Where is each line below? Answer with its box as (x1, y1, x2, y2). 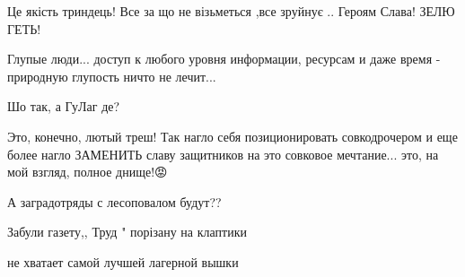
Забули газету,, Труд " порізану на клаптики (7, 222, 247, 241)
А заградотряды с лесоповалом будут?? (7, 192, 222, 211)
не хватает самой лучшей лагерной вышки (7, 252, 239, 271)
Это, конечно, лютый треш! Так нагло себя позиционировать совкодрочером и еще (7, 126, 458, 145)
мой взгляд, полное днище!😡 (7, 162, 168, 181)
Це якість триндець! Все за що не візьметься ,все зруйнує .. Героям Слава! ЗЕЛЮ (7, 2, 455, 20)
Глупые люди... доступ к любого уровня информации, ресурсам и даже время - (7, 49, 441, 68)
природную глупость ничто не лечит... (7, 66, 216, 85)
